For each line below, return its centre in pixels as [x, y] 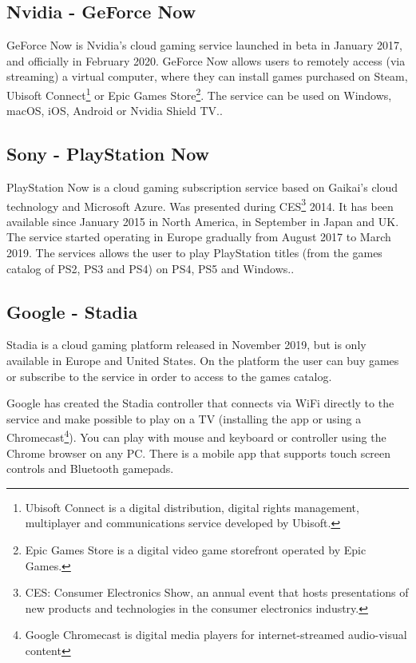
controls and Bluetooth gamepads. [90, 468]
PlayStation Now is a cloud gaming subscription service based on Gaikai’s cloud [202, 187]
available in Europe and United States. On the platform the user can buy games [203, 361]
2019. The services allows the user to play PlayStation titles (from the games [194, 253]
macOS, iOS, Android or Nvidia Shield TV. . [115, 111]
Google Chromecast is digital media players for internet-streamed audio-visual [216, 635]
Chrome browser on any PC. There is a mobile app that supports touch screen [199, 453]
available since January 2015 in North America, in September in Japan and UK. [203, 221]
